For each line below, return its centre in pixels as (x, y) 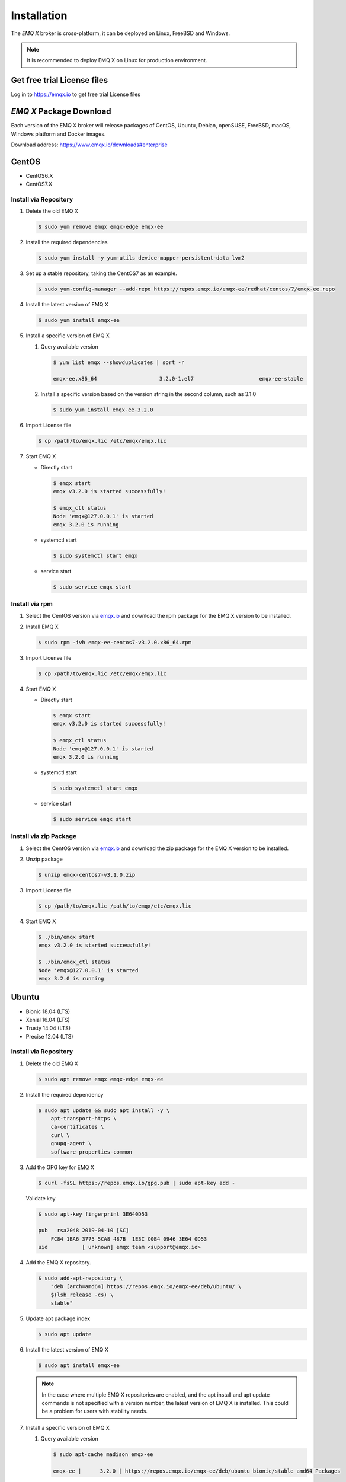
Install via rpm (32, 603)
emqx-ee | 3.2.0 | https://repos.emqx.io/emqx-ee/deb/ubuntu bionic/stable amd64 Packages (197, 1471)
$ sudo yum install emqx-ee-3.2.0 (103, 410)
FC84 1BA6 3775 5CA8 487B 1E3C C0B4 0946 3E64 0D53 (129, 1239)
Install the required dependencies (67, 242)
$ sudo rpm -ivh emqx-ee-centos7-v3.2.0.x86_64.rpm (115, 642)
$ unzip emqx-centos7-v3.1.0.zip (87, 875)
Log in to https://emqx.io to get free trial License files (76, 94)
